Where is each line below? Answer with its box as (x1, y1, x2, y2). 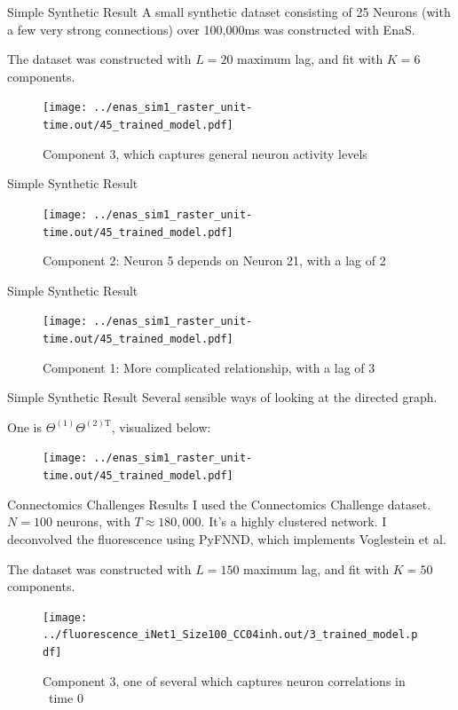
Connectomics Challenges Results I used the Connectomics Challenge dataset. (7, 494, 431, 513)
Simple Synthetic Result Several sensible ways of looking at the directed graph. (7, 388, 438, 406)
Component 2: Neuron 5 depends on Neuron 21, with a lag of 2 (43, 251, 386, 270)
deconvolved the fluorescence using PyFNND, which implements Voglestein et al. (7, 529, 446, 548)
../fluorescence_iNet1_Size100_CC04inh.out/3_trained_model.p (43, 628, 418, 642)
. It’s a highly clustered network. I (201, 512, 387, 531)
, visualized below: (111, 417, 211, 436)
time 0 (48, 689, 83, 707)
